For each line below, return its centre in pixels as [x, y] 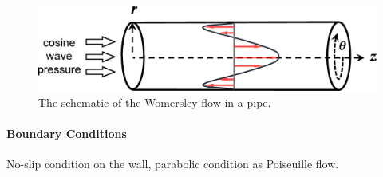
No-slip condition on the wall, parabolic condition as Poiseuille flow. [173, 163]
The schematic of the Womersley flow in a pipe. [155, 102]
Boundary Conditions [67, 133]
